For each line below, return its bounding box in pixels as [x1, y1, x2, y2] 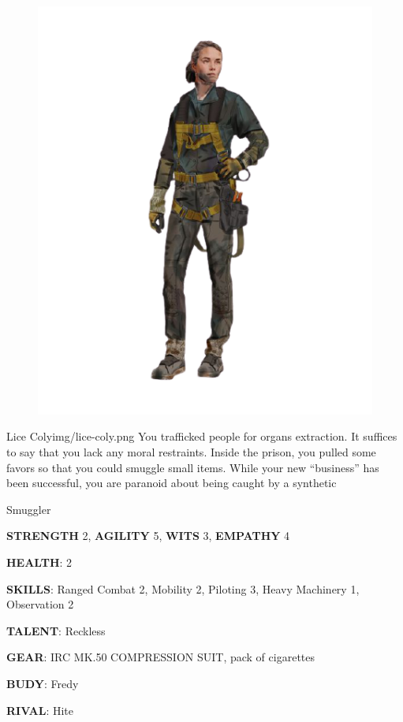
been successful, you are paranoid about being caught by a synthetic [6, 475, 337, 491]
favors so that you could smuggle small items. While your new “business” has [6, 459, 379, 475]
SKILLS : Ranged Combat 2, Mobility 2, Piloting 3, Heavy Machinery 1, [6, 580, 360, 597]
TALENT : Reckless [6, 622, 106, 638]
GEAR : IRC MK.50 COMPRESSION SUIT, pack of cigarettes [6, 649, 315, 665]
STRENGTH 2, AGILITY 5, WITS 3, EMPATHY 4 [6, 527, 290, 544]
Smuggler [6, 501, 51, 517]
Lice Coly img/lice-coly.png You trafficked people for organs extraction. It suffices [6, 428, 397, 445]
